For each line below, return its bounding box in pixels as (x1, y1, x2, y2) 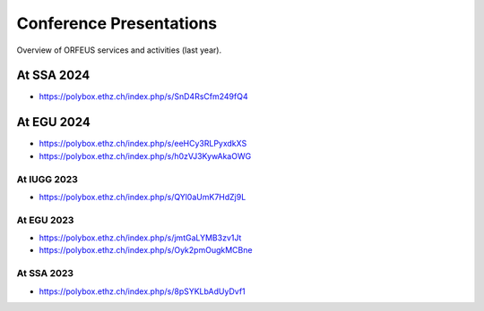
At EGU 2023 (16, 214, 74, 226)
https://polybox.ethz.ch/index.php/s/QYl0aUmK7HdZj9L (39, 191, 246, 202)
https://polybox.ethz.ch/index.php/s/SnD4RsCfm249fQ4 (39, 91, 248, 102)
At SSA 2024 (16, 68, 91, 83)
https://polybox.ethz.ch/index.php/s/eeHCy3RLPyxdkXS (39, 139, 247, 149)
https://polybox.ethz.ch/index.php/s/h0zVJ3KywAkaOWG (39, 150, 252, 161)
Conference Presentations (16, 13, 218, 33)
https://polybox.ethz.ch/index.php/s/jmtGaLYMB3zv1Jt (39, 232, 242, 243)
